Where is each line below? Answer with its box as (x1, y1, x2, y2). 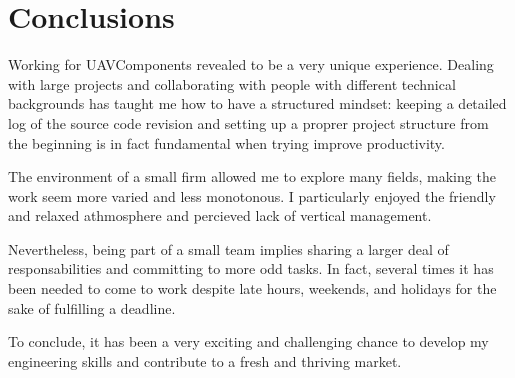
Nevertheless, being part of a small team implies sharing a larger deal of (8, 238, 449, 259)
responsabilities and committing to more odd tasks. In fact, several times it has (8, 258, 494, 279)
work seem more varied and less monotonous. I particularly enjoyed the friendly (8, 185, 496, 206)
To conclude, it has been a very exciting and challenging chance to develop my (8, 331, 489, 352)
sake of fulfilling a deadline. (8, 297, 176, 318)
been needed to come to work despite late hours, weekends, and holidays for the (8, 278, 497, 299)
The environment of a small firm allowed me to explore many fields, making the (8, 166, 496, 187)
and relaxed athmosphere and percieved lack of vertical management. (8, 205, 432, 226)
